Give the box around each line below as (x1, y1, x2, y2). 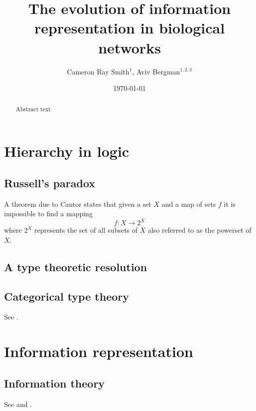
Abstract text (15, 105, 51, 113)
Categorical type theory (4, 288, 129, 304)
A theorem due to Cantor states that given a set (4, 198, 151, 209)
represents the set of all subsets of (34, 225, 138, 235)
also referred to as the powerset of (147, 225, 252, 235)
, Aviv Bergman (132, 66, 180, 76)
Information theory (4, 375, 105, 391)
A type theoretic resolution (4, 259, 147, 274)
